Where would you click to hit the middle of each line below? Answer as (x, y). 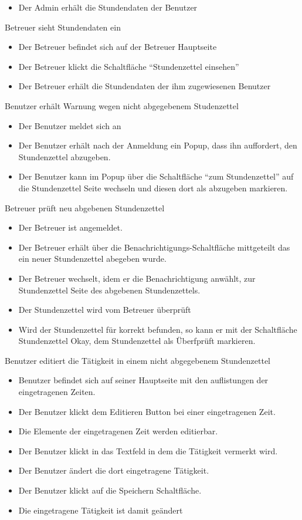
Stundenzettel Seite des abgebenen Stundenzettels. (109, 290)
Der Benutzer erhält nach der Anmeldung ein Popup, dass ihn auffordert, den (158, 145)
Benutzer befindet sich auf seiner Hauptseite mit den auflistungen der (143, 380)
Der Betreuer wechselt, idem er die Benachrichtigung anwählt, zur (137, 278)
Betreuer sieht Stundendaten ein (63, 27)
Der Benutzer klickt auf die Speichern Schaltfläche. (110, 490)
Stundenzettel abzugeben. (65, 156)
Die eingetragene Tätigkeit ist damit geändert (101, 510)
